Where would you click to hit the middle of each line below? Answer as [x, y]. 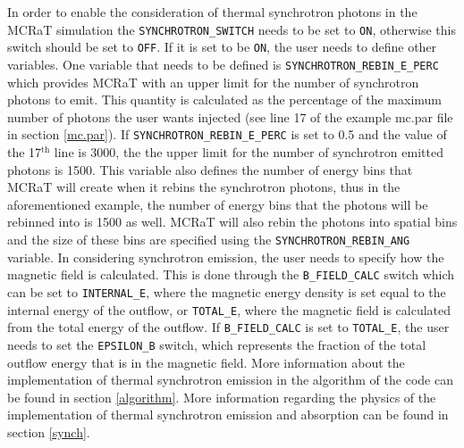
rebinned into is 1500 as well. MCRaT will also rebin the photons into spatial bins [232, 222]
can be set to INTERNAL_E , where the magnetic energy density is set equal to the [227, 291]
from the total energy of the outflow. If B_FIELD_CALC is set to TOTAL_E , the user [228, 327]
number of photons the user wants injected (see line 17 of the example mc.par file [230, 116]
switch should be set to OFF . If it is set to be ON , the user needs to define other [222, 47]
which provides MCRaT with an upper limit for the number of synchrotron [213, 82]
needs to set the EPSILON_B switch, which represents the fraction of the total [217, 344]
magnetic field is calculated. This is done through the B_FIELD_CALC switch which [231, 274]
